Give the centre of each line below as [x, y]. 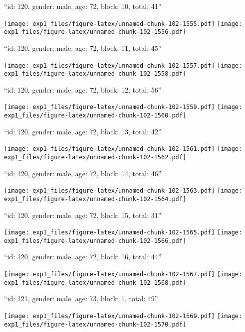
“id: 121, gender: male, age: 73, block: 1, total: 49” [81, 298]
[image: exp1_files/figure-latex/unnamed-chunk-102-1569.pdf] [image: [123, 316]
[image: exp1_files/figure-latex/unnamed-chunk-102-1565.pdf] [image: [123, 233]
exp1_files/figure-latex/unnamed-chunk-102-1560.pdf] [95, 116]
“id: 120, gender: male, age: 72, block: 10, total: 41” [83, 6]
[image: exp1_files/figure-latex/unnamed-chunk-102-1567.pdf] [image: [123, 275]
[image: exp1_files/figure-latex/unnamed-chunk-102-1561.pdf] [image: [123, 149]
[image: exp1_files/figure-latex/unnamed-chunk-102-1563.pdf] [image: [123, 191]
